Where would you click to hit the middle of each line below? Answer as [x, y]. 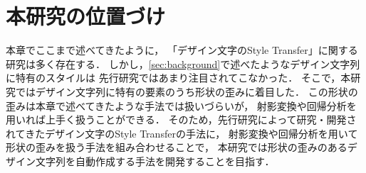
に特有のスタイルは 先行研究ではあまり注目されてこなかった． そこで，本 [178, 78]
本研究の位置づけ [86, 16]
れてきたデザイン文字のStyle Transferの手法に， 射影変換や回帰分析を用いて [182, 133]
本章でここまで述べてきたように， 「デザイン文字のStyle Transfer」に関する [182, 50]
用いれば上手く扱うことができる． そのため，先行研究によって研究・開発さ [181, 119]
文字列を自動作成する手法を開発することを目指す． [155, 161]
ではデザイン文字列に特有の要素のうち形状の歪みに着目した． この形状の [187, 91]
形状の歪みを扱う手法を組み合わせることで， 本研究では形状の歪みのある [177, 147]
